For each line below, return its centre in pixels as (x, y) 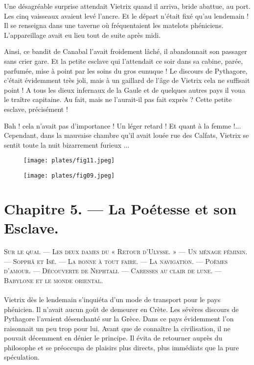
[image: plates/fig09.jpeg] (69, 175)
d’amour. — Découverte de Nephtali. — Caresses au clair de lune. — (113, 271)
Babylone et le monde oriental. (54, 280)
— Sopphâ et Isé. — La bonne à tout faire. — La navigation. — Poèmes (116, 261)
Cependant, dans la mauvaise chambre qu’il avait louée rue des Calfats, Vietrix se (127, 135)
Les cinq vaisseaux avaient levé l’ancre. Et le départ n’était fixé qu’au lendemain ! (127, 15)
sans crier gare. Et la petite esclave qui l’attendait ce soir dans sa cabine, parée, (124, 61)
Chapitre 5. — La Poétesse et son (120, 208)
